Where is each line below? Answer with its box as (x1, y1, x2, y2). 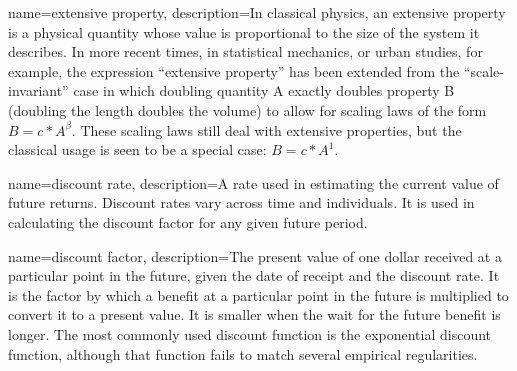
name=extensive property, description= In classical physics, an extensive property (8, 2, 506, 22)
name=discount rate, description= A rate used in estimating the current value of (8, 172, 499, 193)
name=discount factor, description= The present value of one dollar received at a (8, 245, 502, 266)
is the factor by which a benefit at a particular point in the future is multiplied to (8, 284, 509, 305)
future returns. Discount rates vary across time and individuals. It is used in (8, 192, 475, 213)
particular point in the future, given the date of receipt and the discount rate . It (8, 265, 500, 286)
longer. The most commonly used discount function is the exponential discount (8, 323, 492, 344)
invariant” (8, 80, 69, 101)
